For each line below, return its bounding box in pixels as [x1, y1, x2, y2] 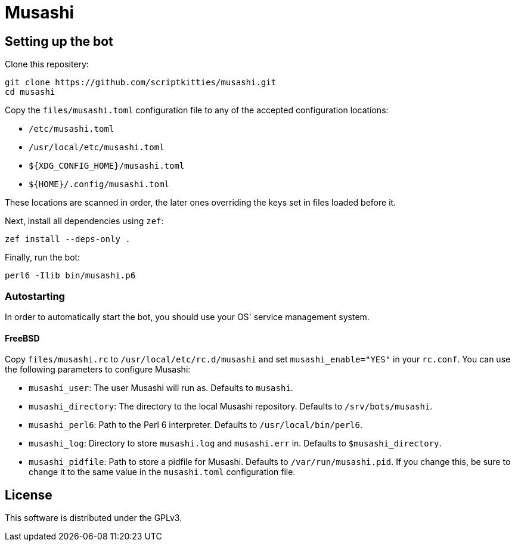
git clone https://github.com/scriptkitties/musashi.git [5, 77, 277, 88]
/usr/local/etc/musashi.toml [29, 142, 165, 153]
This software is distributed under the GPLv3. [5, 512, 182, 523]
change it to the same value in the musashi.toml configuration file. [29, 467, 296, 477]
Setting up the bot [5, 33, 113, 49]
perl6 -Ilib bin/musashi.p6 [5, 271, 136, 281]
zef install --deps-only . [5, 234, 131, 244]
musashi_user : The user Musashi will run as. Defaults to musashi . [29, 383, 293, 393]
